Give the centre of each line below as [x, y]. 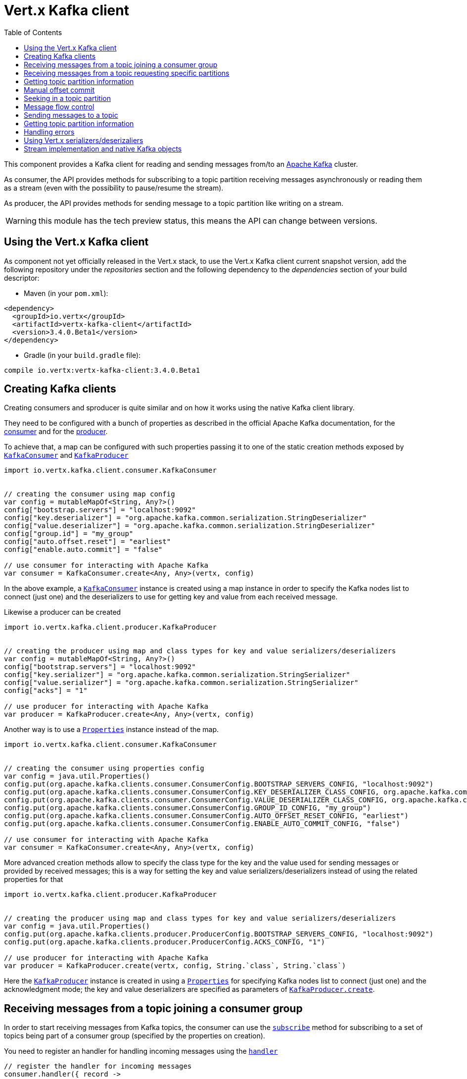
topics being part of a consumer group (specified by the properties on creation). [135, 1036]
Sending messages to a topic [71, 115]
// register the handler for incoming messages [98, 1066]
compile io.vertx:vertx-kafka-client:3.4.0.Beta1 [102, 370]
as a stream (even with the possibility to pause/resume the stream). [114, 188]
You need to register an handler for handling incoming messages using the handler [141, 1051]
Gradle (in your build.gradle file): [82, 355]
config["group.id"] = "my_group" [69, 534]
